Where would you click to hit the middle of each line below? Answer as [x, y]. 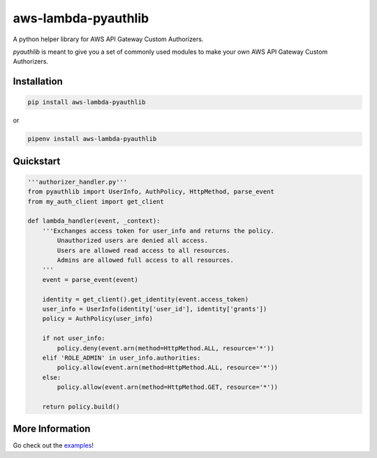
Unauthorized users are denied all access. [133, 241]
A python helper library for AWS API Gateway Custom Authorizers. [108, 39]
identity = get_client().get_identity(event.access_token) [146, 299]
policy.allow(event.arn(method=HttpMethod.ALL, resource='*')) [168, 368]
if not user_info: [74, 338]
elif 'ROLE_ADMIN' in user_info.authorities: [121, 357]
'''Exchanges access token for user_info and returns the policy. [158, 231]
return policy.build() [81, 406]
